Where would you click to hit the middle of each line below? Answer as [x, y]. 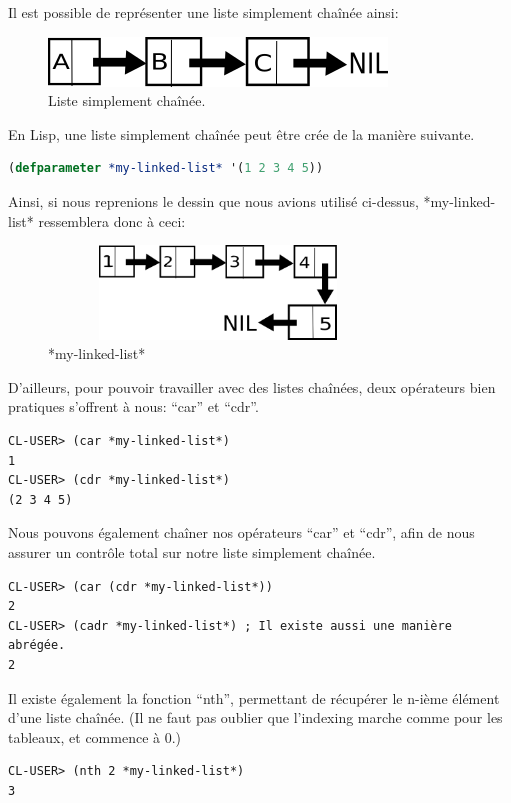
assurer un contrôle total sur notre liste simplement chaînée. [192, 552]
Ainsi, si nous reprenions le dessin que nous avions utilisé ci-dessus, [213, 200]
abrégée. [37, 645]
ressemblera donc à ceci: [112, 220]
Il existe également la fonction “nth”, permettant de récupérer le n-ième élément [254, 697]
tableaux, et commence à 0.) [95, 736]
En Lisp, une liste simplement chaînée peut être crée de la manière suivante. [241, 133]
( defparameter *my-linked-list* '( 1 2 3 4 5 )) [166, 168]
